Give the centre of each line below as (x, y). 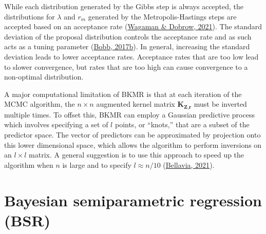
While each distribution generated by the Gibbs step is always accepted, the (124, 6)
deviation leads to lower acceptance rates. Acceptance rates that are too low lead (131, 56)
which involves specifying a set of (56, 124)
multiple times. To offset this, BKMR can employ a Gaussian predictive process (129, 114)
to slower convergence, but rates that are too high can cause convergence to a (126, 66)
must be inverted (220, 104)
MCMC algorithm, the (40, 104)
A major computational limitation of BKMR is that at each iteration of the (123, 94)
